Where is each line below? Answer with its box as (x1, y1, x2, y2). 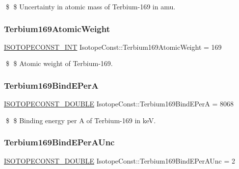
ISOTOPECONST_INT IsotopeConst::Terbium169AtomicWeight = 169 (4, 41, 222, 52)
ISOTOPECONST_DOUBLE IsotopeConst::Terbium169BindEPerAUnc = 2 (4, 155, 236, 166)
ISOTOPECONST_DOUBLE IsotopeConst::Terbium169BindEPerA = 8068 (4, 99, 234, 109)
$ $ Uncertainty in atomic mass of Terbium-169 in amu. (5, 1, 176, 11)
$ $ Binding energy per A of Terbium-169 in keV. (5, 115, 156, 125)
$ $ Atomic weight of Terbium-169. (5, 58, 113, 68)
